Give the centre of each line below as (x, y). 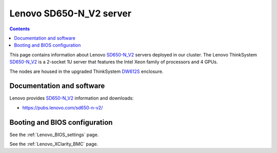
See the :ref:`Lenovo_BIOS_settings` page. (54, 135)
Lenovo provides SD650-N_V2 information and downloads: (72, 98)
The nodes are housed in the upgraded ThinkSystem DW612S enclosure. (86, 71)
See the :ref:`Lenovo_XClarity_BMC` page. (54, 144)
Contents (20, 29)
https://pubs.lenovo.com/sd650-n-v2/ (63, 107)
